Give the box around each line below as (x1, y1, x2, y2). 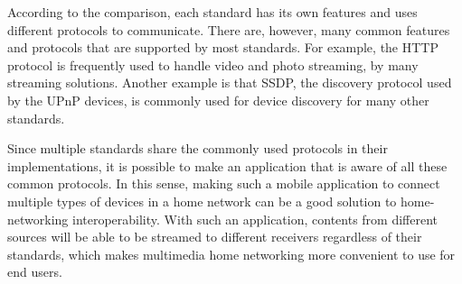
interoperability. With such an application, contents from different (71, 209, 438, 228)
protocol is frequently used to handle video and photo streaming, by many (7, 55, 419, 74)
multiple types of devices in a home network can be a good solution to (7, 191, 397, 210)
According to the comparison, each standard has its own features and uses (7, 3, 418, 21)
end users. (7, 262, 62, 281)
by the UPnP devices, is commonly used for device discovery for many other (7, 90, 429, 109)
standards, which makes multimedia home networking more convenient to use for (7, 244, 456, 263)
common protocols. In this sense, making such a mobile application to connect (7, 174, 440, 193)
